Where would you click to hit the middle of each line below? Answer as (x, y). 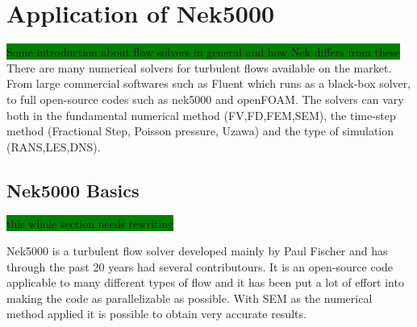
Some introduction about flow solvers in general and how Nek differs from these (203, 52)
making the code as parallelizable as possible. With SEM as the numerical (190, 298)
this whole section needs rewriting (90, 224)
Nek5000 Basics (73, 190)
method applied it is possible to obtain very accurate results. (156, 314)
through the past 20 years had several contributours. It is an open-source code (200, 266)
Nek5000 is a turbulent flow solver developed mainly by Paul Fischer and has (197, 251)
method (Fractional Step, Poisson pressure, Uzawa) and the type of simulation (200, 131)
